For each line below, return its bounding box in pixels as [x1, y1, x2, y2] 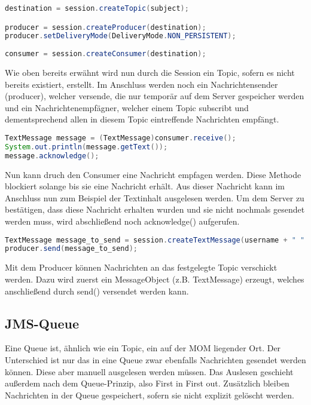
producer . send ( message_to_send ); [5, 244, 138, 253]
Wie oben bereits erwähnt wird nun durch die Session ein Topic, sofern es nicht [5, 66, 295, 79]
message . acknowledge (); [5, 151, 99, 160]
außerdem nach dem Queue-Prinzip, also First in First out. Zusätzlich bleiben [5, 377, 289, 389]
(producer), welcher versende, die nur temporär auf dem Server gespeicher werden [5, 90, 304, 102]
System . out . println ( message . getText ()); [5, 142, 168, 151]
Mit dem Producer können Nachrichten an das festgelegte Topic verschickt [5, 261, 278, 274]
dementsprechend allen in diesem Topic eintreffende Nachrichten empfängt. [5, 113, 279, 125]
